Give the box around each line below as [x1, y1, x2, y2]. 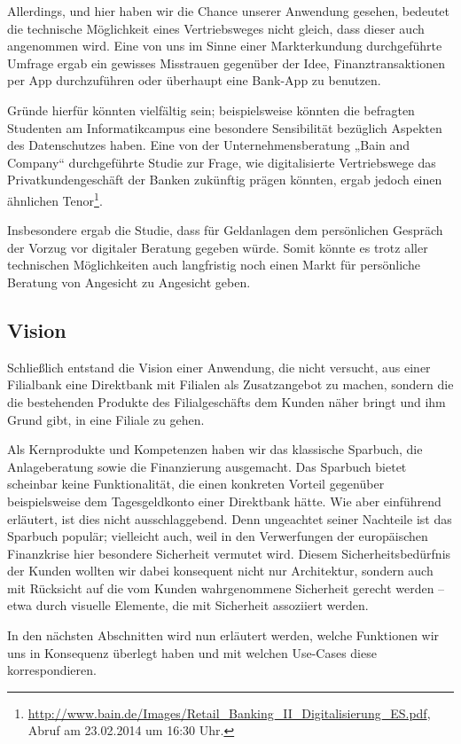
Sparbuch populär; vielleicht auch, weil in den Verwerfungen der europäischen [7, 527, 428, 545]
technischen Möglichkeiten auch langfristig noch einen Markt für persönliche [7, 255, 420, 274]
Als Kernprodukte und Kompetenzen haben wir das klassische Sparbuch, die [7, 440, 423, 458]
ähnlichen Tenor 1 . [7, 188, 103, 209]
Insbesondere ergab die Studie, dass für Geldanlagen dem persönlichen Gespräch [7, 221, 443, 239]
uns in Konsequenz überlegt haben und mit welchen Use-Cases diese [7, 643, 377, 662]
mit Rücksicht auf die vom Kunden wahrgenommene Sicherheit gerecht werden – [7, 578, 445, 597]
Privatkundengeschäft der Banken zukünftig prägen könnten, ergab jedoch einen [7, 170, 442, 189]
